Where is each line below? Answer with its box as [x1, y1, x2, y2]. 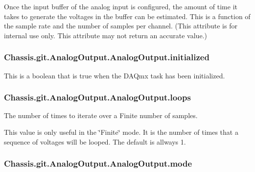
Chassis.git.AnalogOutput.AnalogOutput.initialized [4, 51, 209, 63]
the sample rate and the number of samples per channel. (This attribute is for [4, 21, 237, 31]
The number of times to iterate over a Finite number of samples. [4, 110, 198, 121]
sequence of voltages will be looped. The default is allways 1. [4, 136, 186, 147]
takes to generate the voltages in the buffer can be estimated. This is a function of [4, 11, 251, 21]
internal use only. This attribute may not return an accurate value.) [4, 30, 207, 40]
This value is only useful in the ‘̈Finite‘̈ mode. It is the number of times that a [4, 127, 238, 137]
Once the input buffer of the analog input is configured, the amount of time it [4, 1, 237, 11]
